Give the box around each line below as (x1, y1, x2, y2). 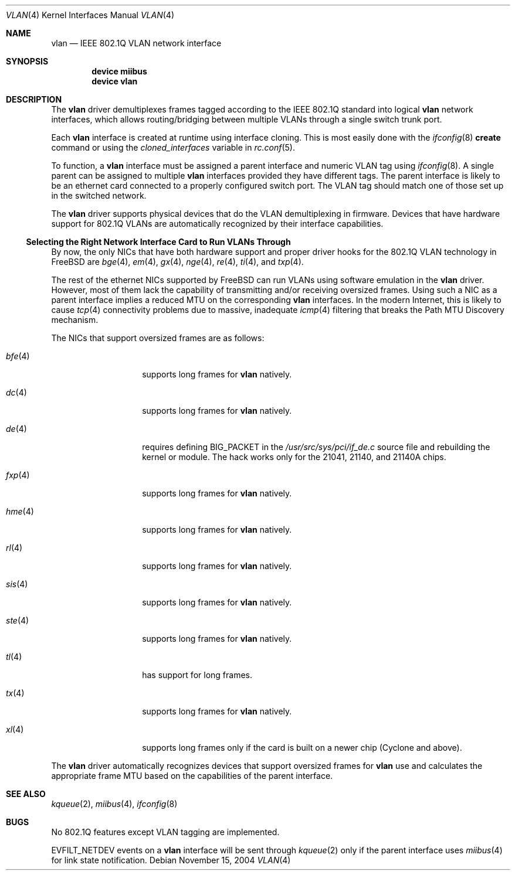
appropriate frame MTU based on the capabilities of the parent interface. (51, 771, 333, 781)
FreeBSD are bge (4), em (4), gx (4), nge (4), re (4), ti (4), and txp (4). (51, 257, 304, 267)
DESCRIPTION (6, 94, 62, 104)
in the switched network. (51, 190, 147, 200)
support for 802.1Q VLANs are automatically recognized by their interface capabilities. (51, 219, 384, 229)
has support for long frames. (142, 670, 252, 680)
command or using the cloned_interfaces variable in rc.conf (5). (51, 142, 295, 152)
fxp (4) (6, 470, 30, 480)
